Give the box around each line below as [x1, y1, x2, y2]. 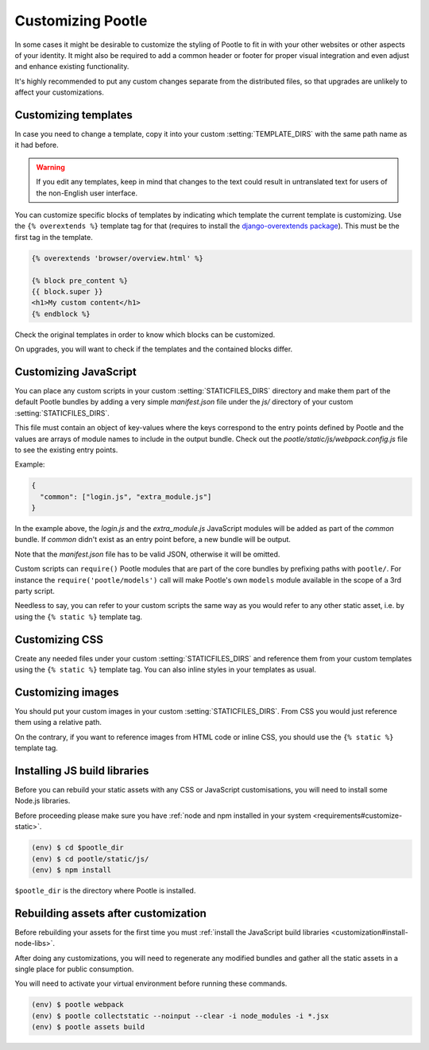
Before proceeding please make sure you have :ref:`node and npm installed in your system [14, 811, 311, 820]
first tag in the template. [14, 232, 93, 242]
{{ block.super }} [31, 287, 103, 296]
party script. [14, 587, 56, 596]
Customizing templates [14, 108, 133, 122]
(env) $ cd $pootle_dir [31, 843, 125, 852]
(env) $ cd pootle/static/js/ [31, 854, 149, 863]
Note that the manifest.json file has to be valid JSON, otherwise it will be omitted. [14, 549, 280, 559]
